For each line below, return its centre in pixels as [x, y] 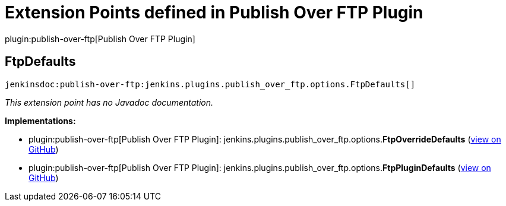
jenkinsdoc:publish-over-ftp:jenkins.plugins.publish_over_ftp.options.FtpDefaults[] [210, 84]
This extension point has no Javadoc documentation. [109, 102]
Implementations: [40, 121]
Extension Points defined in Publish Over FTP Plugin [214, 12]
